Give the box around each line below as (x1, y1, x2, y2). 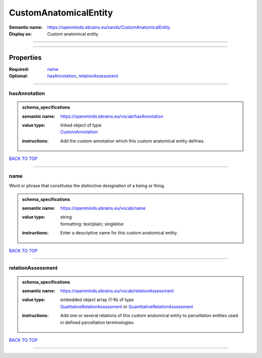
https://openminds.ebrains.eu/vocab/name (60, 205, 146, 211)
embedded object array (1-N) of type (60, 297, 134, 303)
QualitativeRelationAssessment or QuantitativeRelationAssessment (60, 304, 194, 309)
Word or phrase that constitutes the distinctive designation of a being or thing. (9, 183, 165, 189)
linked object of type (60, 122, 102, 128)
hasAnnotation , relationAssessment (47, 73, 118, 79)
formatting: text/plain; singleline (60, 221, 124, 227)
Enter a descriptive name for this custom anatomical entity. (60, 230, 178, 236)
